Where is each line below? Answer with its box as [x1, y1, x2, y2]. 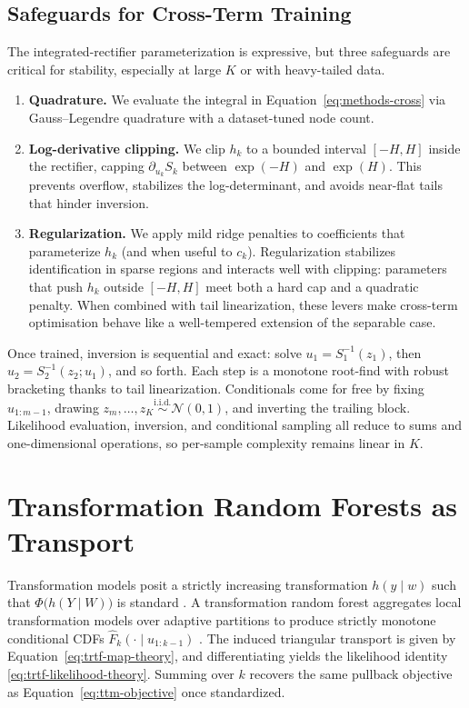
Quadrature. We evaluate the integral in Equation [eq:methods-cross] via [28, 90, 446, 109]
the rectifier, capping [28, 156, 145, 175]
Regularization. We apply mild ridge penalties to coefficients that [28, 224, 405, 243]
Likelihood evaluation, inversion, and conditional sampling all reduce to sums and [7, 415, 462, 434]
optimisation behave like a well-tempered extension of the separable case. [28, 313, 436, 332]
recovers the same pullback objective [249, 664, 453, 683]
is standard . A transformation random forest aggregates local [116, 593, 462, 612]
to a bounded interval [246, 138, 366, 157]
